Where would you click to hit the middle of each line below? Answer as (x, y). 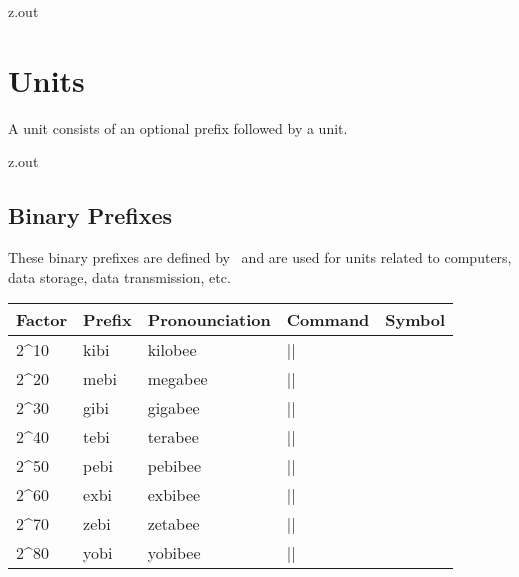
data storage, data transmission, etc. (119, 276)
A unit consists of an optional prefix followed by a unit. (178, 127)
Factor (42, 320)
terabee (173, 437)
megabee (177, 379)
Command (328, 320)
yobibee (174, 553)
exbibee (174, 495)
